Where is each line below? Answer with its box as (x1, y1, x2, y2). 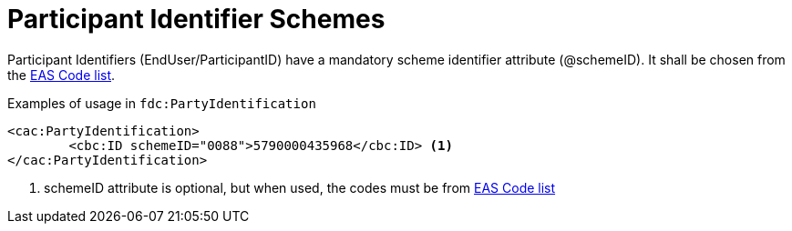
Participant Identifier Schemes (7, 4, 386, 35)
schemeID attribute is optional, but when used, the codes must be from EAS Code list (44, 179, 556, 196)
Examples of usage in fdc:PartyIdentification (7, 95, 316, 111)
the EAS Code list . (7, 66, 116, 83)
